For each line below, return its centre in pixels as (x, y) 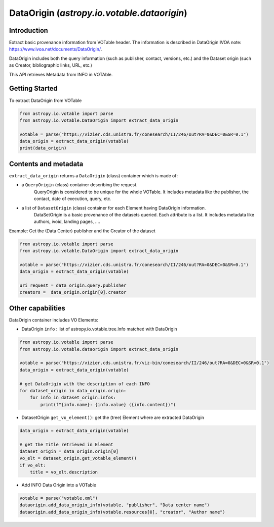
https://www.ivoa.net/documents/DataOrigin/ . (56, 49)
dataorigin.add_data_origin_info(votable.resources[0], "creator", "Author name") (122, 512)
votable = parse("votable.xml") (59, 498)
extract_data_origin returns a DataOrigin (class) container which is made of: (93, 175)
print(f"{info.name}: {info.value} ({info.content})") (108, 404)
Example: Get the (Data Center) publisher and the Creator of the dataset (82, 231)
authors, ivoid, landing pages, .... (67, 222)
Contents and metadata (46, 164)
